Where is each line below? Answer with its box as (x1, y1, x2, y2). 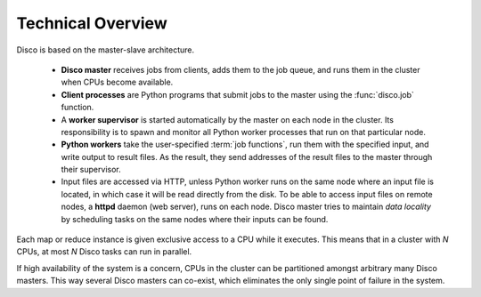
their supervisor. (61, 165, 121, 175)
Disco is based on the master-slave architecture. (16, 44, 195, 55)
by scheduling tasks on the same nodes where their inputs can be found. (61, 213, 329, 224)
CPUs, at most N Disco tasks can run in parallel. (16, 246, 192, 257)
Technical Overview (16, 13, 168, 33)
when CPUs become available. (61, 76, 174, 88)
